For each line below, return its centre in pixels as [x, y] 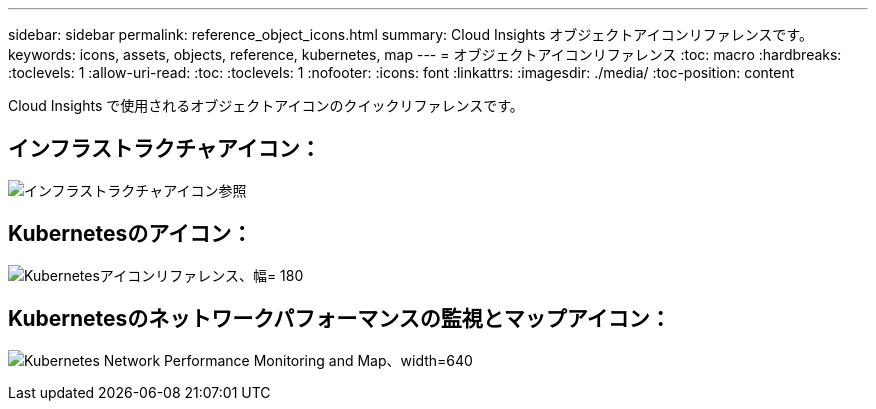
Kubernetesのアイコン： [130, 234]
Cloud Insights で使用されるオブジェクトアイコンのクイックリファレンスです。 [266, 105]
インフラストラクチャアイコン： [164, 149]
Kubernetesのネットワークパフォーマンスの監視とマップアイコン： [339, 319]
